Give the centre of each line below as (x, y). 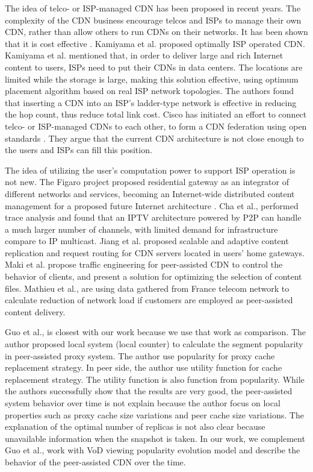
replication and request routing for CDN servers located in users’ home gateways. (155, 252)
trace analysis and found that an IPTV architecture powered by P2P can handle (153, 217)
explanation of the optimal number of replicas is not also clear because (135, 426)
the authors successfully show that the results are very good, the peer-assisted (149, 391)
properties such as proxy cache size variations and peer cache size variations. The (154, 414)
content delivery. (35, 311)
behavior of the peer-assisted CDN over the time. (95, 461)
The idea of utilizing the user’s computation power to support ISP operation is (150, 170)
